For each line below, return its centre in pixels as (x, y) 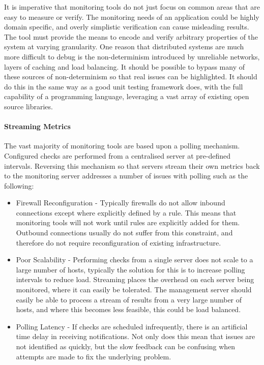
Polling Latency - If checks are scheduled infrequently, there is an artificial (132, 326)
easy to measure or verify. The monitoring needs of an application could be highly (132, 17)
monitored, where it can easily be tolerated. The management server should (134, 290)
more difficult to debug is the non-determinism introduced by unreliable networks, (132, 56)
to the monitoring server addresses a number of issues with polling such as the (126, 176)
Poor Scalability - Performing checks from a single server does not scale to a (135, 260)
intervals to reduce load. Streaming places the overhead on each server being (135, 279)
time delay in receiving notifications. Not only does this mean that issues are (136, 336)
